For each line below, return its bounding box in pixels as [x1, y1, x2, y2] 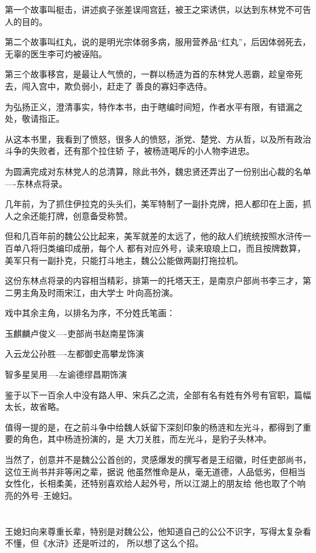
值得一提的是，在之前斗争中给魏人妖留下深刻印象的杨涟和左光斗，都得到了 [5, 420, 303, 433]
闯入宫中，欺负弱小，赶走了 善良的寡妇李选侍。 [21, 79, 212, 92]
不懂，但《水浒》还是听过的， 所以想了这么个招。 [5, 537, 204, 549]
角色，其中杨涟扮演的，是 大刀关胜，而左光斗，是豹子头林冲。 [21, 432, 272, 445]
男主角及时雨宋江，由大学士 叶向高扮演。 [13, 286, 178, 298]
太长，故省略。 [5, 400, 64, 413]
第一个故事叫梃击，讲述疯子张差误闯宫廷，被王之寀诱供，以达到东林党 [5, 3, 286, 15]
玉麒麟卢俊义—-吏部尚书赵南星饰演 [5, 326, 144, 339]
